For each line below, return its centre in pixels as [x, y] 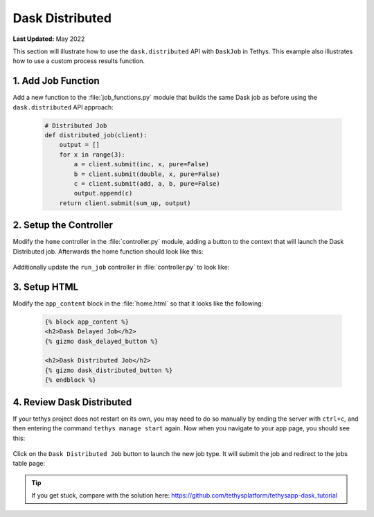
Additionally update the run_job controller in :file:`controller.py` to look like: [121, 268]
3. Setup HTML [46, 287]
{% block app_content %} [87, 322]
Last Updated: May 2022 [49, 39]
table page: [29, 464]
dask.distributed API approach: [63, 107]
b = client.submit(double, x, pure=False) [147, 174]
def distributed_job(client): [96, 135]
